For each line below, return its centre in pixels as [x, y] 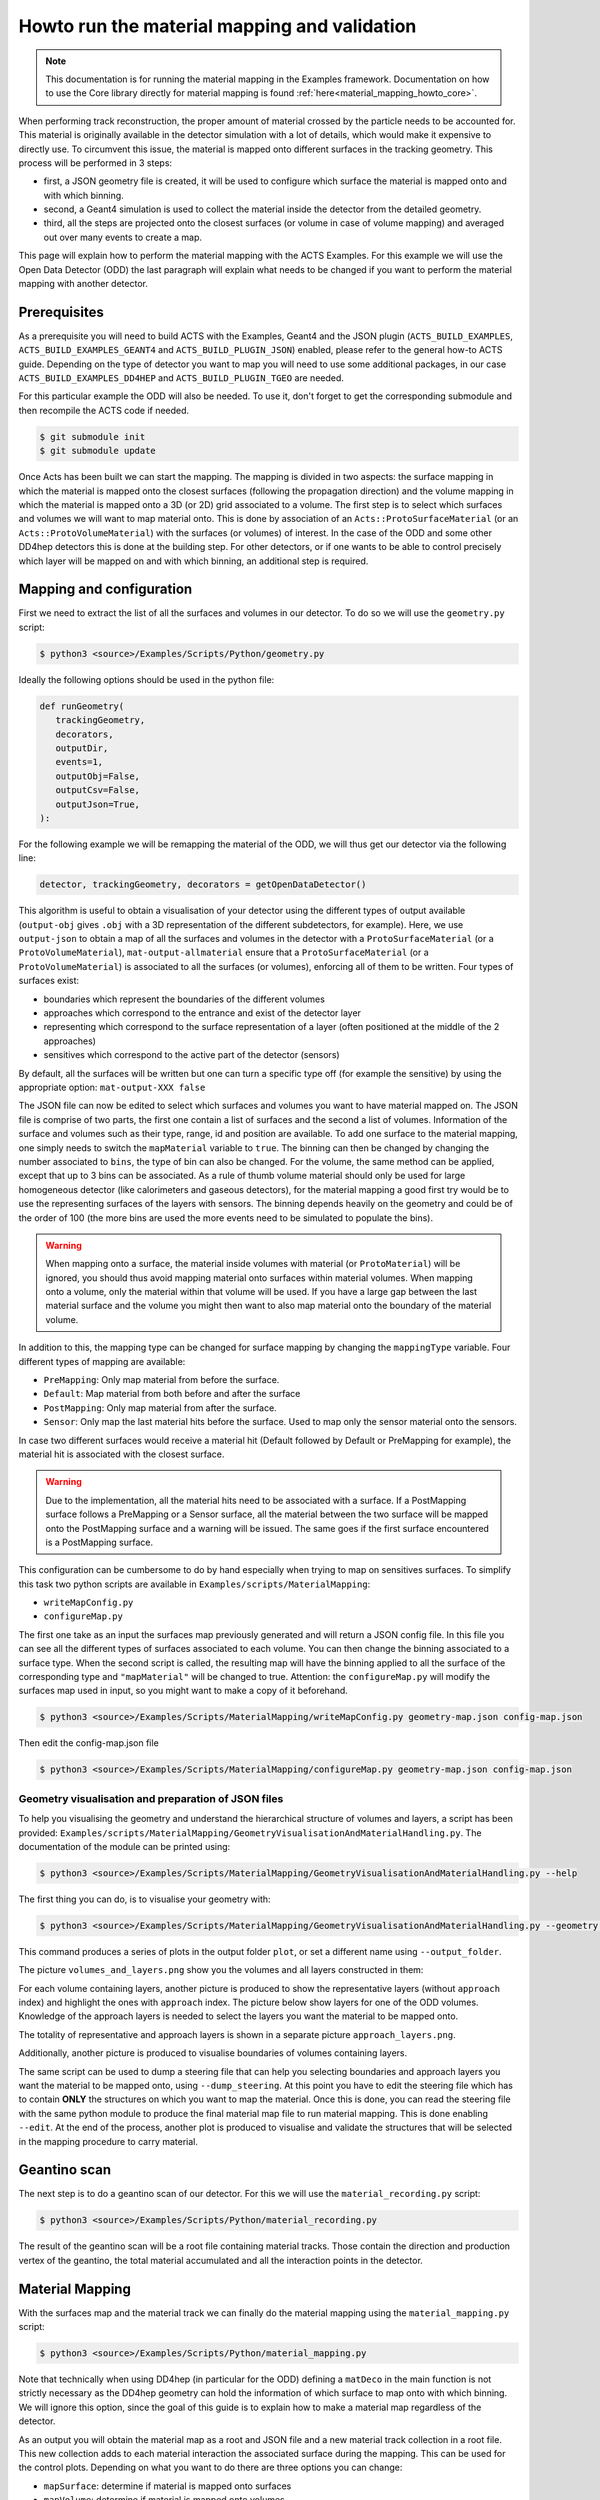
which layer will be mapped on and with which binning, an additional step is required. [193, 561]
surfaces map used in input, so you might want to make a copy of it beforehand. [183, 1691]
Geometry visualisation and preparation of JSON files [151, 1798]
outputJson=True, [97, 804]
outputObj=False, [97, 776]
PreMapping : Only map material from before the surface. [161, 1380]
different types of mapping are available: [102, 1361]
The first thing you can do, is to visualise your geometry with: [144, 1899]
